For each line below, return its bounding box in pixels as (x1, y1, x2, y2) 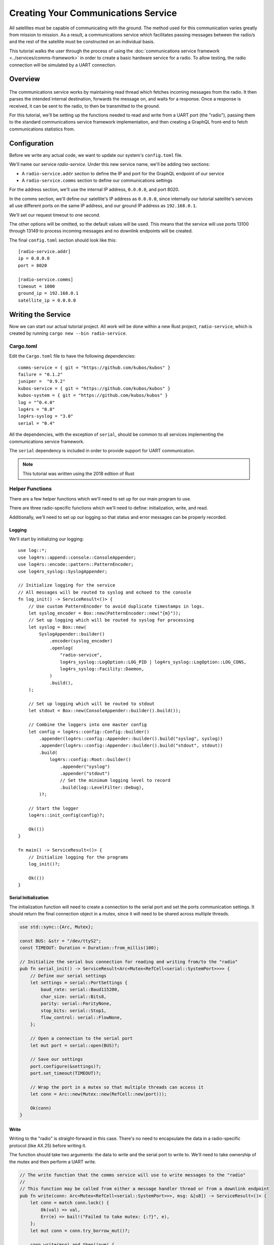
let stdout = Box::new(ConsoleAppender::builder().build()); (28, 708, 181, 714)
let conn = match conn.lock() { (30, 1200, 110, 1206)
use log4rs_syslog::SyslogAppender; (18, 568, 108, 574)
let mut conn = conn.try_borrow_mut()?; (30, 1228, 131, 1234)
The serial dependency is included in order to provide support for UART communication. (9, 447, 195, 453)
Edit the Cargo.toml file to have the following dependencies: (9, 353, 136, 359)
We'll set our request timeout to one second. (9, 212, 101, 218)
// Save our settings (30, 1056, 83, 1062)
